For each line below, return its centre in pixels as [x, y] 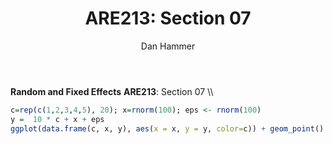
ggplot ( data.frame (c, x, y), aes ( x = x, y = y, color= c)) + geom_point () [167, 128]
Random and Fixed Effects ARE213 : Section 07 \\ [112, 91]
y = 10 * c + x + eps [57, 119]
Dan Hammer [168, 46]
